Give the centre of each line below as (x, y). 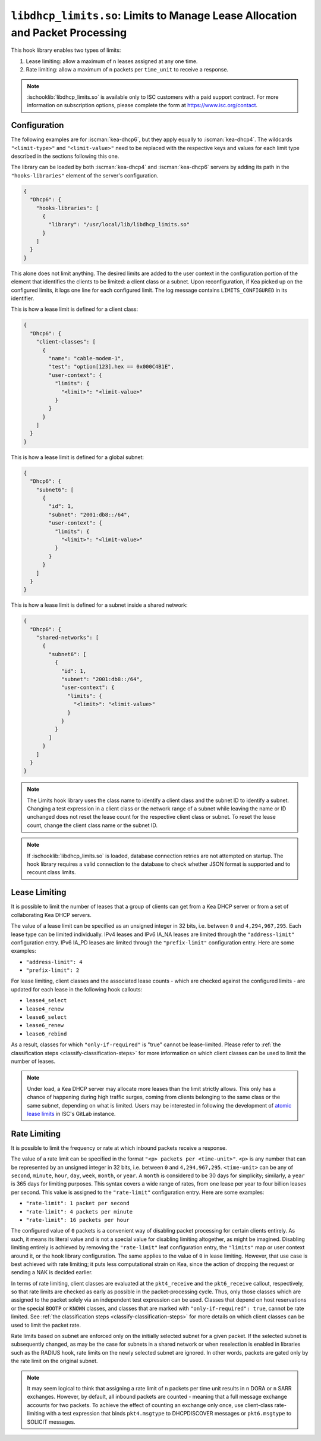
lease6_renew (45, 1025)
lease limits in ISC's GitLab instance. (71, 1113)
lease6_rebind (46, 1034)
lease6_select (46, 1017)
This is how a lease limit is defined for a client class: (75, 309)
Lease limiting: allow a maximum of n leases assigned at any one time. (112, 61)
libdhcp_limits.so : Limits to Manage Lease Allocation (154, 15)
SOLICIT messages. (51, 1422)
